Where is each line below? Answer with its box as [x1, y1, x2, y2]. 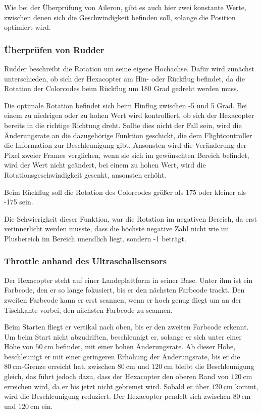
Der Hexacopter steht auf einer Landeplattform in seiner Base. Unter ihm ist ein [4, 274, 253, 285]
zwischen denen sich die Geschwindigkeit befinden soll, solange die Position [4, 12, 236, 22]
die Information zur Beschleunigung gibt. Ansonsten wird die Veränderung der [4, 140, 247, 150]
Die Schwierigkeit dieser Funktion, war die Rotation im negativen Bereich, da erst [4, 213, 257, 224]
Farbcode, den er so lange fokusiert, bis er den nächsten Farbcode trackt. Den [4, 284, 245, 295]
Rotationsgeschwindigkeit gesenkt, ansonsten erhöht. [4, 169, 167, 180]
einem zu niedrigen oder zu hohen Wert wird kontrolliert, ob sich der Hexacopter [4, 110, 254, 120]
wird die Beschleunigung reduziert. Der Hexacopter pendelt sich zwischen [4, 391, 231, 401]
